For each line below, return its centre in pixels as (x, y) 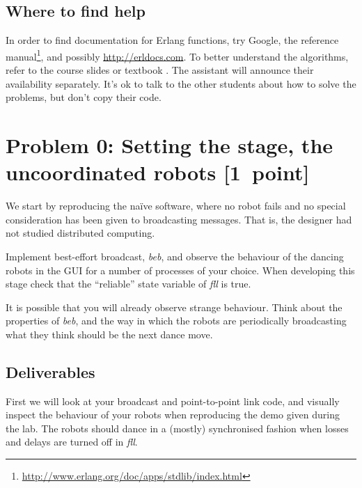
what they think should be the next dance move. (109, 334)
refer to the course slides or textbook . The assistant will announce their (160, 70)
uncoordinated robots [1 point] (158, 172)
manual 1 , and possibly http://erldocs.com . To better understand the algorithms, (177, 55)
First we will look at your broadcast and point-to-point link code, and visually (173, 401)
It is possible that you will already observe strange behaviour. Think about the (174, 307)
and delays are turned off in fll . (72, 442)
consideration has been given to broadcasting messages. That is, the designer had (179, 219)
